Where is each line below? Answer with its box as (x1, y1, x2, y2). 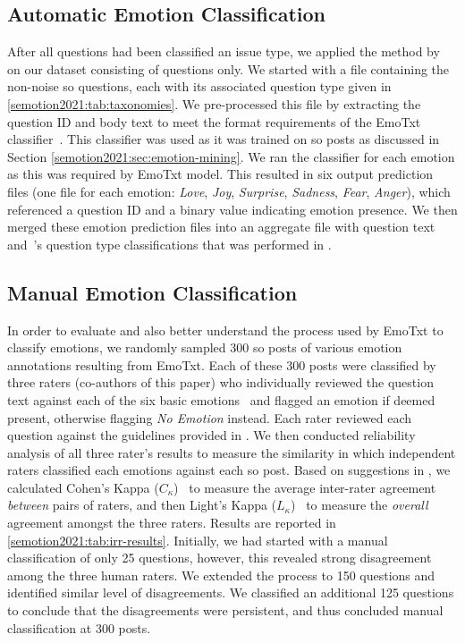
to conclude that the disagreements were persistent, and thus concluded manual (7, 601, 444, 620)
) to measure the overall (291, 495, 428, 514)
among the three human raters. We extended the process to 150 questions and (7, 565, 435, 584)
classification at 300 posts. (7, 618, 151, 637)
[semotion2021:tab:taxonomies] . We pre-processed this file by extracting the (7, 94, 421, 113)
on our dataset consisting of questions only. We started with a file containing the (7, 59, 450, 78)
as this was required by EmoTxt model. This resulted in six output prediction (7, 165, 434, 183)
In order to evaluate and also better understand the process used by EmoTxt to (7, 320, 444, 339)
